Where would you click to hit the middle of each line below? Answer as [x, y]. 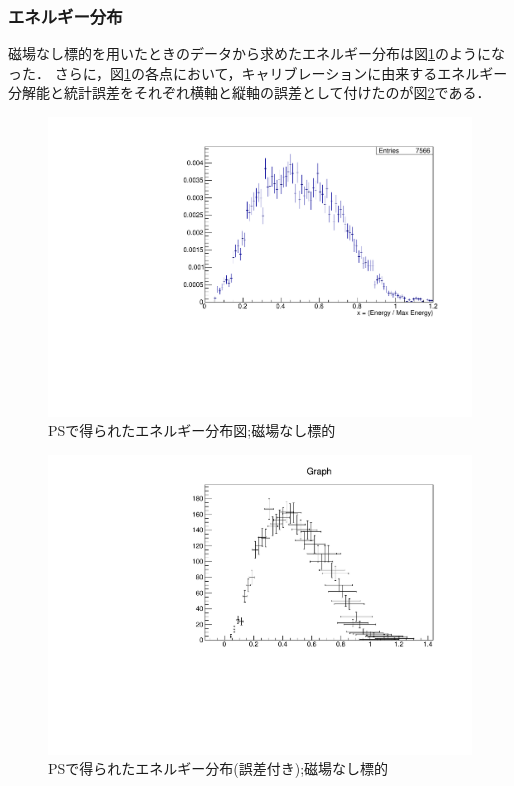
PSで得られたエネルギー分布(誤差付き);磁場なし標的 [218, 768]
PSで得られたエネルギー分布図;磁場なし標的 [192, 430]
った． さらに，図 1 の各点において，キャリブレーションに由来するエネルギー [258, 72]
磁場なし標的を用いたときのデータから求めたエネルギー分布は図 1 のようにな [256, 53]
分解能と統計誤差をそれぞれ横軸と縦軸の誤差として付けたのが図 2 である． [249, 92]
